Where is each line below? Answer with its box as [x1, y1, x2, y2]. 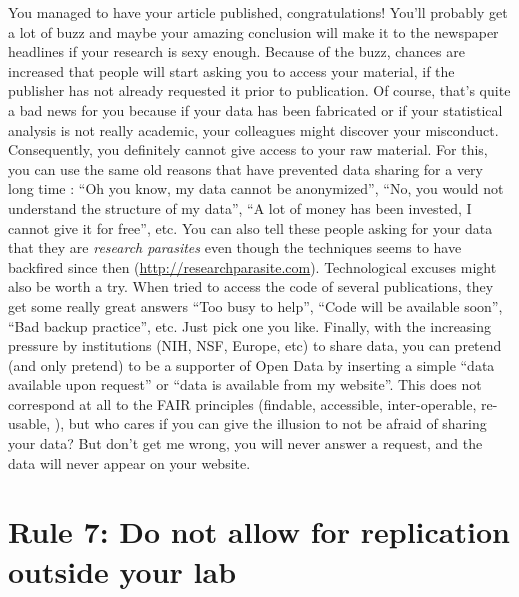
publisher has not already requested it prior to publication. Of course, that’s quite [8, 80, 511, 101]
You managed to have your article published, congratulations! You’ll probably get [8, 2, 508, 22]
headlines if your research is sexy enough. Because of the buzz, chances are [8, 41, 465, 62]
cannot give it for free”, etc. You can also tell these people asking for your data [8, 217, 493, 238]
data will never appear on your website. [8, 452, 251, 473]
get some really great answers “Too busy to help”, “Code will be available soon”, [8, 295, 503, 316]
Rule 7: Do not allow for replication [8, 511, 510, 552]
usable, [8, 413, 51, 434]
